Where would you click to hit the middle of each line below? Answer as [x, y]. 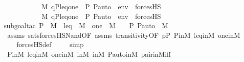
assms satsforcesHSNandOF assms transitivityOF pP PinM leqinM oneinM [124, 35]
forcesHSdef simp [50, 44]
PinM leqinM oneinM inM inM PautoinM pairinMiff [89, 54]
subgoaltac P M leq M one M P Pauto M [86, 25]
